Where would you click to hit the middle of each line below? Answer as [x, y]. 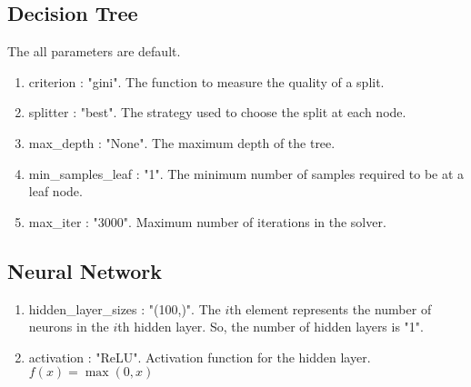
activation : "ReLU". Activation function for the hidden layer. [200, 357]
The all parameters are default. [94, 51]
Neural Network [85, 270]
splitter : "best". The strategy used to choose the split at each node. [217, 112]
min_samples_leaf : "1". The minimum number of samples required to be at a [246, 173]
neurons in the [69, 327]
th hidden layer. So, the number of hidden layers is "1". [271, 327]
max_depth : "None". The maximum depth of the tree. [182, 142]
